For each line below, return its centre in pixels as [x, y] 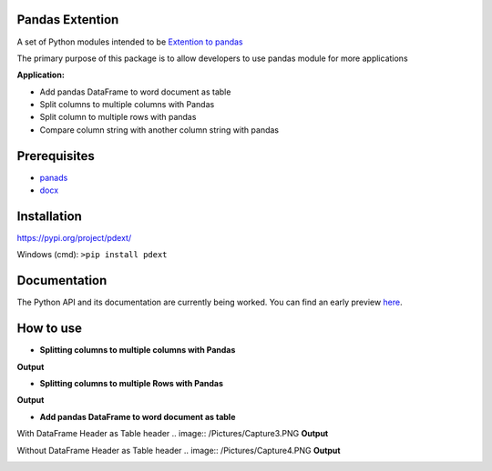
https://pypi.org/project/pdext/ [74, 238]
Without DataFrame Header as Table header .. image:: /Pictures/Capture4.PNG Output [179, 450]
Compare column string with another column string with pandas [159, 130]
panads [54, 177]
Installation [49, 216]
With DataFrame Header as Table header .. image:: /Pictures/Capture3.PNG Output [173, 434]
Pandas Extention [68, 20]
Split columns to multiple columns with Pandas [127, 105]
